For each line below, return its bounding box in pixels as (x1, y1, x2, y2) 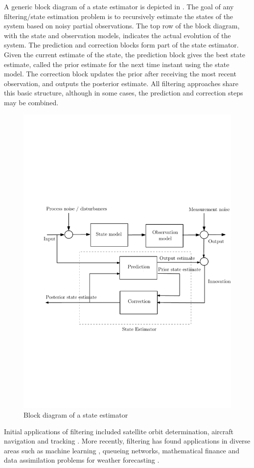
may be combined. (4, 97, 59, 107)
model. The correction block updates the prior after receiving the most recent (4, 69, 236, 79)
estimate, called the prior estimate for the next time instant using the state (4, 59, 230, 69)
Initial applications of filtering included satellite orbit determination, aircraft (4, 426, 234, 436)
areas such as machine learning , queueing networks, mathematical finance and (4, 445, 240, 455)
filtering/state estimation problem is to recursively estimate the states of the (4, 11, 233, 21)
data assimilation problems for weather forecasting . (4, 455, 160, 465)
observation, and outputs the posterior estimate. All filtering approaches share (4, 78, 239, 88)
